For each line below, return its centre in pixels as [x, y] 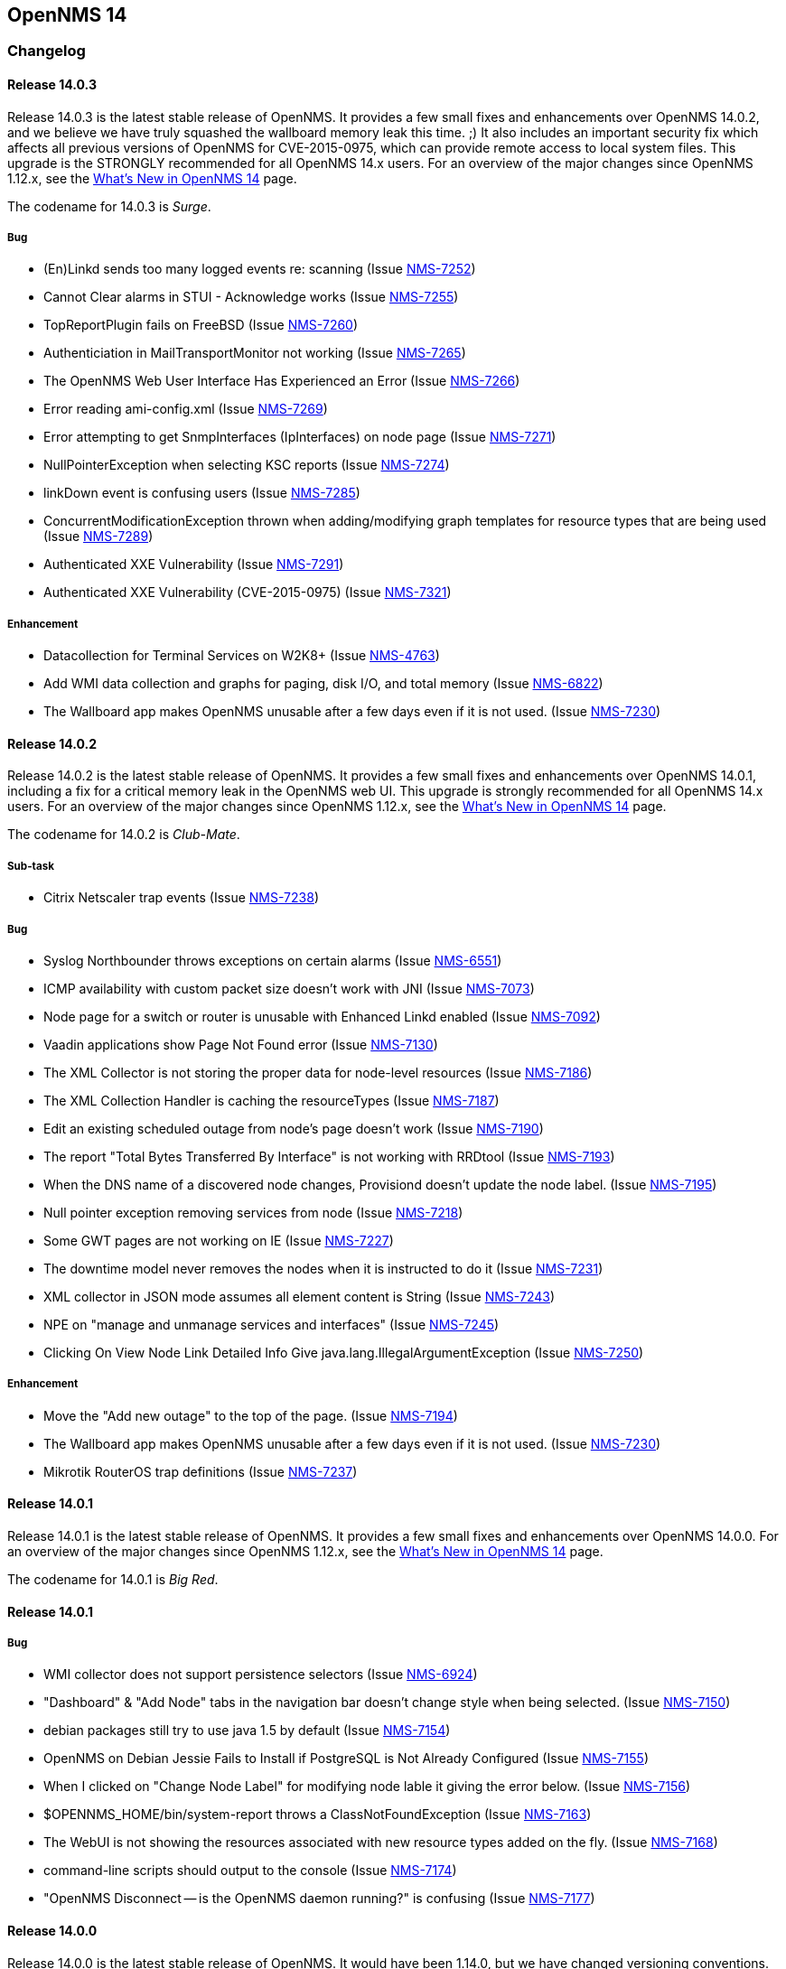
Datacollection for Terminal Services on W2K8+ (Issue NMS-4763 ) [242, 656]
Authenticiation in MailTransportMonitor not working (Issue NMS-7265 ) [255, 353]
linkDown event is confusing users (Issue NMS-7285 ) [202, 493]
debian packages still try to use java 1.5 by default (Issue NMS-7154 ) [247, 1731]
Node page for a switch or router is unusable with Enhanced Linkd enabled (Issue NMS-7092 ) [322, 1016]
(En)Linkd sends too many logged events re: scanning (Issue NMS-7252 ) [260, 269]
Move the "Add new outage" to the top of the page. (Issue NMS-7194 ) [251, 1415]
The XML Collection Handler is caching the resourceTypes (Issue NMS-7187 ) [271, 1100]
